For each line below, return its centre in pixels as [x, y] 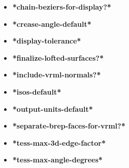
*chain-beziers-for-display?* [62, 7]
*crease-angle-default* [52, 24]
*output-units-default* [53, 109]
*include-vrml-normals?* [57, 75]
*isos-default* [37, 91]
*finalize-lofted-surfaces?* [58, 57]
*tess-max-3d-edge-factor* [59, 142]
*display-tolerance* [47, 41]
